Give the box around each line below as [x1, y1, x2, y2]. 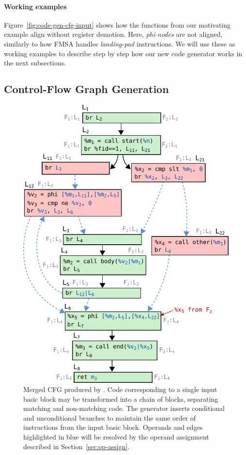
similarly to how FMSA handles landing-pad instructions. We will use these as [4, 38, 235, 48]
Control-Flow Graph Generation [4, 81, 169, 96]
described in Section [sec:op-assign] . [23, 441, 130, 451]
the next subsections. [4, 58, 66, 68]
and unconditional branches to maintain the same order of [23, 412, 196, 423]
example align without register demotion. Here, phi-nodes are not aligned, [4, 29, 223, 39]
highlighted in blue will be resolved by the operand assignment [23, 432, 209, 442]
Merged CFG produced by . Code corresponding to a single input [23, 384, 217, 394]
